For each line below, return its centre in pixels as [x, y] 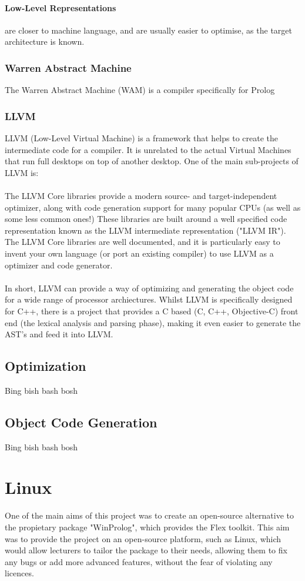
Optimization [46, 366]
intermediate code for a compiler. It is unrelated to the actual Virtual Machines [148, 149]
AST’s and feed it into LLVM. [59, 334]
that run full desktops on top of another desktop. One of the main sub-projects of [152, 161]
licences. [19, 573]
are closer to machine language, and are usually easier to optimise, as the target [148, 30]
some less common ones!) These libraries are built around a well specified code [146, 219]
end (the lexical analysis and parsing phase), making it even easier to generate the [153, 322]
